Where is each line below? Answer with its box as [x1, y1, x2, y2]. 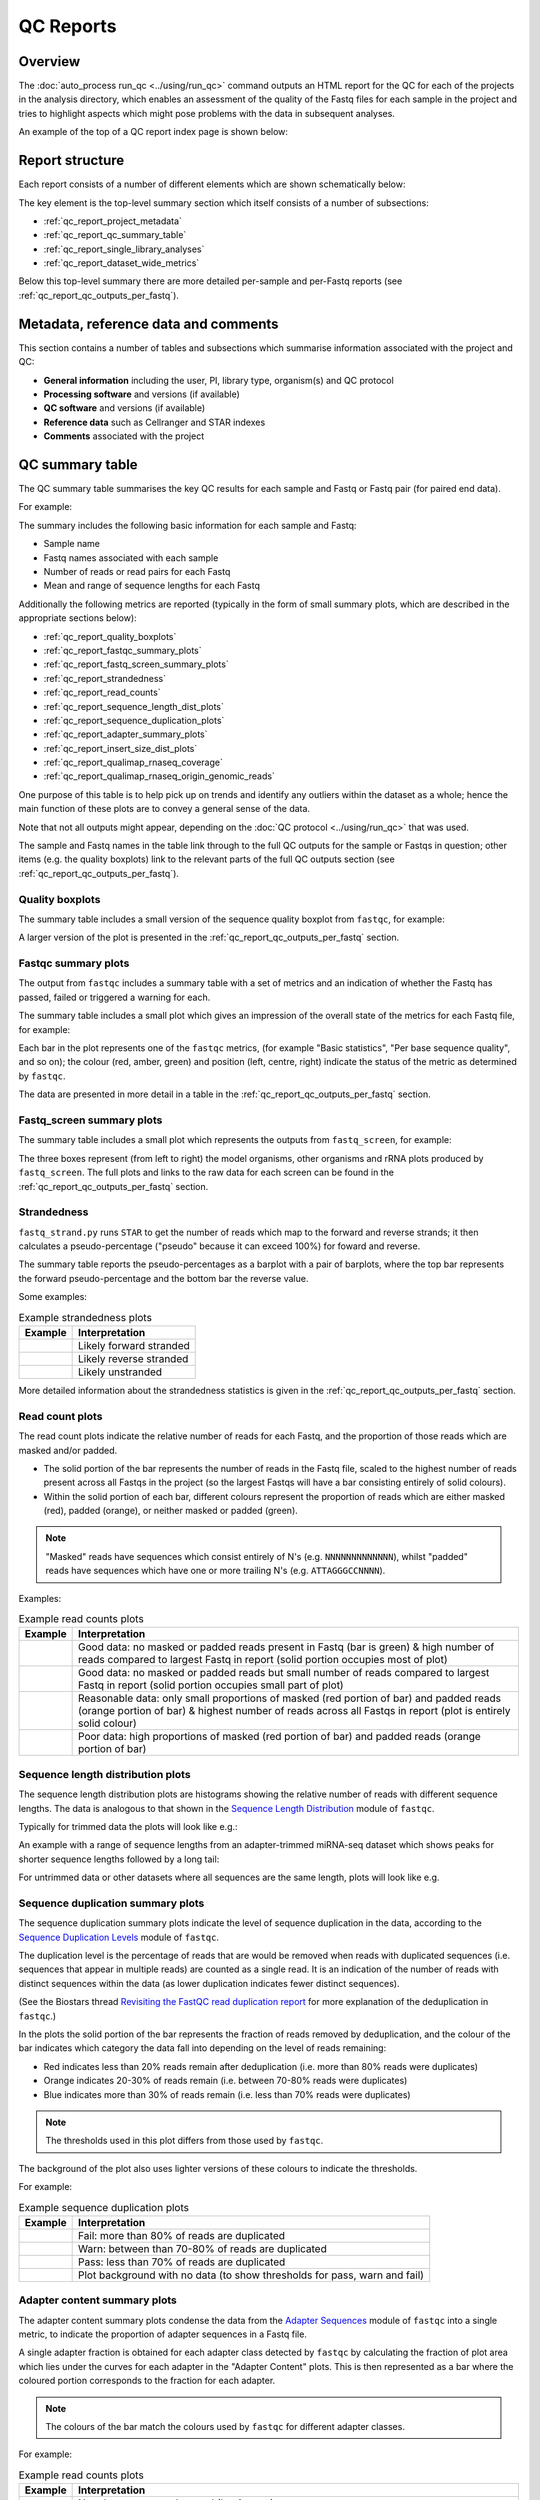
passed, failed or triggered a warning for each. [18, 991, 211, 1003]
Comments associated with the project [43, 430, 205, 442]
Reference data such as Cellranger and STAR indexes [43, 416, 266, 428]
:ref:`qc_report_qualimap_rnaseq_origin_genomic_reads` [43, 770, 275, 782]
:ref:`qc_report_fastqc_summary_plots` [43, 644, 202, 656]
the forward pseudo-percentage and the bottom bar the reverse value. [18, 1272, 309, 1284]
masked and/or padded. [18, 1444, 118, 1456]
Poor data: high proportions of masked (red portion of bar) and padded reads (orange [78, 1730, 482, 1744]
